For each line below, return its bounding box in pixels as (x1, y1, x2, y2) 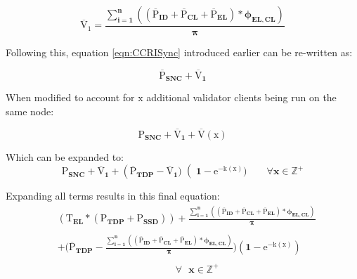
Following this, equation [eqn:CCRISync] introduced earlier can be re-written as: (6, 45, 353, 60)
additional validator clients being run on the (146, 90, 337, 105)
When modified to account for (6, 90, 135, 105)
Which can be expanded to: (6, 149, 124, 164)
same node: (6, 103, 54, 118)
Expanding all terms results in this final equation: (6, 188, 220, 203)
